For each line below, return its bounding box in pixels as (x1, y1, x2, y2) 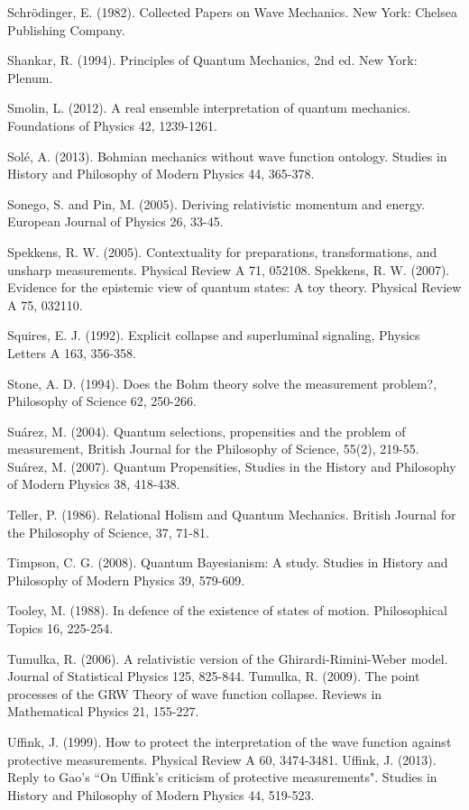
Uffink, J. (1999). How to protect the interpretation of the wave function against (7, 732, 452, 750)
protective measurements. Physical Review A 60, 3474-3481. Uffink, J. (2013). (7, 750, 437, 769)
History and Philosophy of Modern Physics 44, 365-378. (7, 164, 315, 183)
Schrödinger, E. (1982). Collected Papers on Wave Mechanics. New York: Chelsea (7, 3, 457, 21)
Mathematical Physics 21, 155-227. (7, 702, 199, 721)
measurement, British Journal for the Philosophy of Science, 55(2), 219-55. (7, 439, 419, 458)
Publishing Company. (7, 20, 125, 39)
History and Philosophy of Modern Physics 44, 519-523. (7, 785, 315, 804)
